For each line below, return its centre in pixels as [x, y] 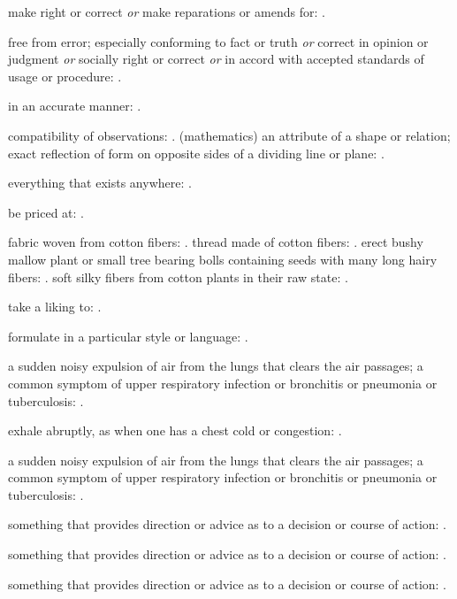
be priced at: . [46, 212]
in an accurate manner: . [75, 106]
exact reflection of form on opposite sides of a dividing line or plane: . [196, 153]
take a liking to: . [55, 307]
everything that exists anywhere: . [100, 183]
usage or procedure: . [65, 76]
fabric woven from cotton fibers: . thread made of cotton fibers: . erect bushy [216, 242]
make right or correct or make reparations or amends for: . [167, 12]
